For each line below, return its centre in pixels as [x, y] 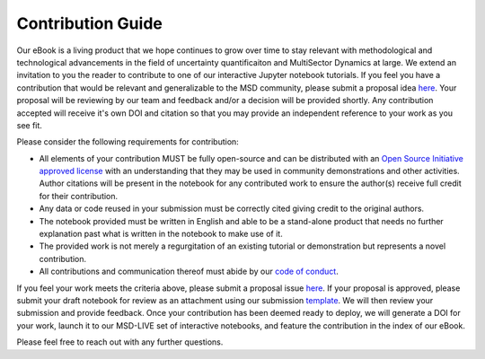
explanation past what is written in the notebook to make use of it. [161, 234]
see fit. [29, 125]
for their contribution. [79, 196]
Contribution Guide [90, 23]
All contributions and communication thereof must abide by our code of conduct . [189, 271]
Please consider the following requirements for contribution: [128, 142]
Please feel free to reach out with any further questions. [120, 342]
